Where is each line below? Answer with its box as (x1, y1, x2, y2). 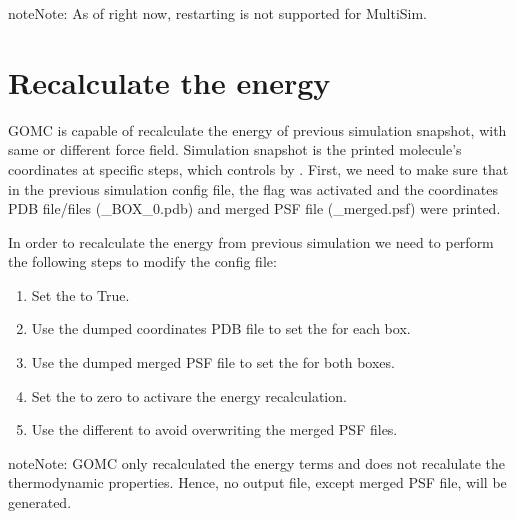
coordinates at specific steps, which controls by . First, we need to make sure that (8, 158, 509, 179)
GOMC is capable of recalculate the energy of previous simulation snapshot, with (8, 119, 507, 140)
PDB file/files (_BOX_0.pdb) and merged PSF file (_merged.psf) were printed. (8, 198, 501, 219)
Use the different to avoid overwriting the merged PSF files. (31, 419, 398, 440)
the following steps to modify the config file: (8, 251, 277, 272)
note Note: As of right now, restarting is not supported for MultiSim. (8, 3, 428, 23)
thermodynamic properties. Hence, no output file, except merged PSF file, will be (8, 472, 507, 493)
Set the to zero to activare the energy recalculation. (31, 385, 347, 406)
